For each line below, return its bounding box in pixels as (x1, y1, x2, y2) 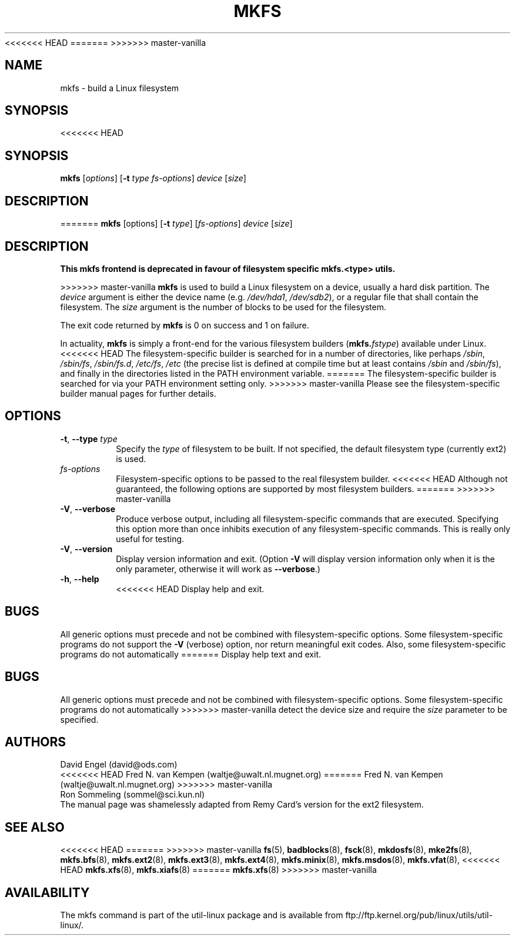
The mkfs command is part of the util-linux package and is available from (60, 910, 343, 921)
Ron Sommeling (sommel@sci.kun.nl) (60, 789, 205, 800)
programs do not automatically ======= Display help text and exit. (60, 649, 322, 659)
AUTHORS (5, 734, 66, 749)
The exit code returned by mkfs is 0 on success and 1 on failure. (60, 320, 309, 330)
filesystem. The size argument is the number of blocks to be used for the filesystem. (60, 301, 387, 312)
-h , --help (60, 573, 99, 584)
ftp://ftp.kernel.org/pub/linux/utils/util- (345, 910, 493, 921)
